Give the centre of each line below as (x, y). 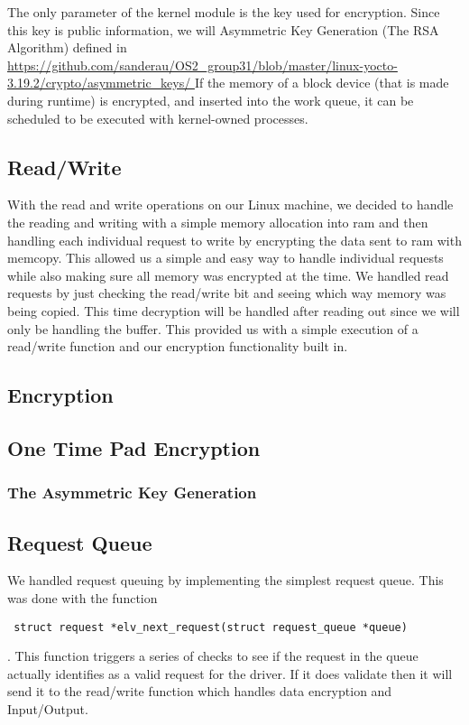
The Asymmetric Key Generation (132, 493)
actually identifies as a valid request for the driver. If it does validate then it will (230, 673)
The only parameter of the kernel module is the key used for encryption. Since (224, 12)
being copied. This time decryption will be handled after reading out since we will (234, 310)
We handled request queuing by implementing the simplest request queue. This (225, 580)
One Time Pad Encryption (134, 447)
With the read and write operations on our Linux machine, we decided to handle (230, 204)
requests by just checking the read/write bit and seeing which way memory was (227, 293)
